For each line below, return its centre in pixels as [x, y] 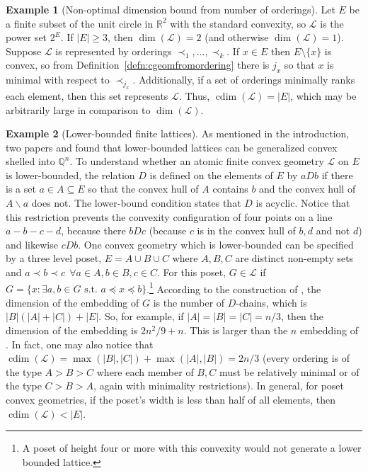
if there [337, 175]
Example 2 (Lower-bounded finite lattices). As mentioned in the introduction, [178, 133]
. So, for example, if [141, 316]
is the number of [189, 302]
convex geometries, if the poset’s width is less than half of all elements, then [171, 400]
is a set [21, 189]
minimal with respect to [58, 80]
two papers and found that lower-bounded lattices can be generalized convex [172, 147]
